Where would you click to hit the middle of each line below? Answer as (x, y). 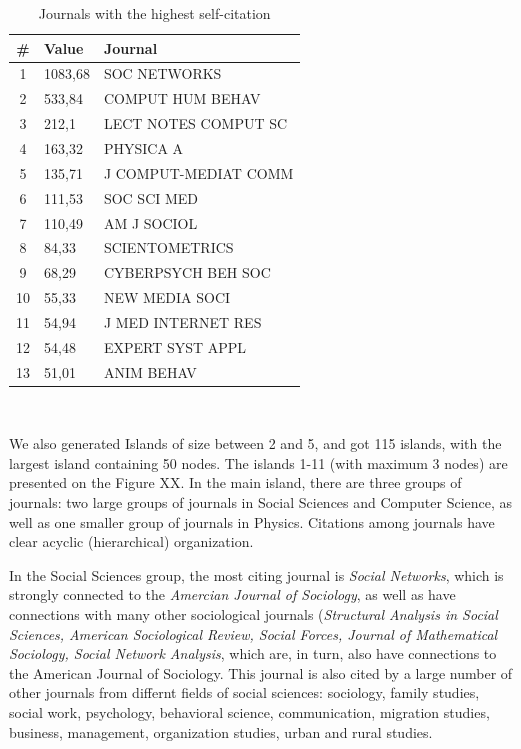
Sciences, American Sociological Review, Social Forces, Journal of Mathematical (253, 633)
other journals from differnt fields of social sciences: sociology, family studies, (244, 692)
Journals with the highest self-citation (154, 13)
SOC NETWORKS (162, 73)
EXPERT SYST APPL (175, 346)
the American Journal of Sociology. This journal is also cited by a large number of (261, 672)
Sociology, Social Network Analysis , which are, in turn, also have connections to (253, 653)
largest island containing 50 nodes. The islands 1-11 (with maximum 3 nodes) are (258, 462)
